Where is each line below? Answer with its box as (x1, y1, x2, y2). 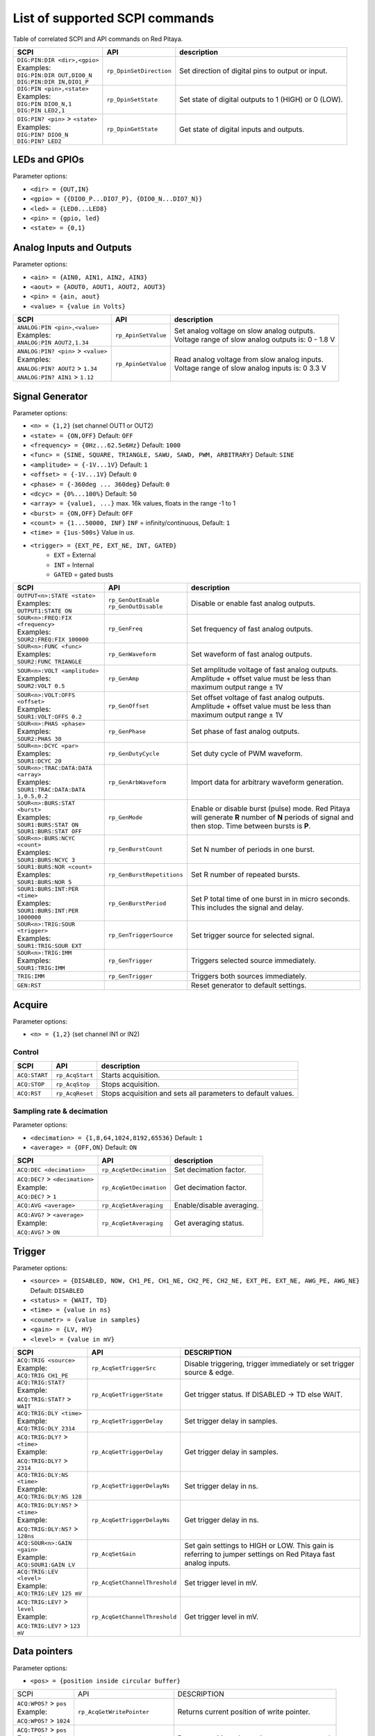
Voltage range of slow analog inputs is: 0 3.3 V (174, 363, 326, 373)
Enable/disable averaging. (174, 1201, 260, 1210)
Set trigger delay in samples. (184, 1417, 278, 1426)
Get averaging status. (174, 1219, 244, 1228)
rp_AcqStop (56, 1080, 90, 1088)
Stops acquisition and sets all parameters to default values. (101, 1089, 294, 1099)
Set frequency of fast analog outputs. (191, 624, 313, 633)
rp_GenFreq (108, 625, 142, 633)
